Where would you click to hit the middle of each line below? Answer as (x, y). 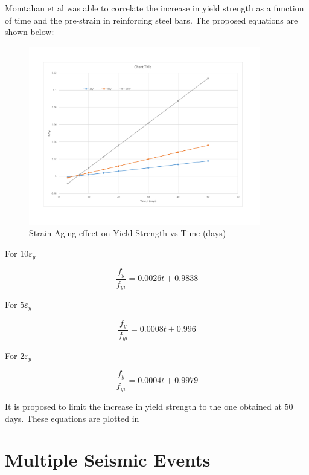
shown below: (30, 32)
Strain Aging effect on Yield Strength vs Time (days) (128, 233)
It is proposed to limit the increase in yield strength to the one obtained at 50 (149, 406)
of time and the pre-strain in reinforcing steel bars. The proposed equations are (151, 20)
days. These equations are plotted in (72, 418)
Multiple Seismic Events (108, 460)
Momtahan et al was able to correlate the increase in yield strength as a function (154, 8)
